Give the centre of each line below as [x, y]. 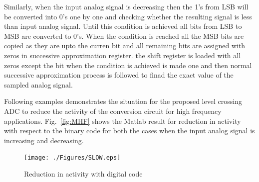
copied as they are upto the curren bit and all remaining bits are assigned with [125, 45]
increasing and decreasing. [44, 140]
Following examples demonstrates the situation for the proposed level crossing [123, 101]
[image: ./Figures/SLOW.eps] [72, 158]
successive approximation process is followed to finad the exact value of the [119, 75]
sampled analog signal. [38, 84]
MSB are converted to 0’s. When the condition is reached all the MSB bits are [124, 36]
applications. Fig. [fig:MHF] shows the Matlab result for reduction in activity [123, 121]
